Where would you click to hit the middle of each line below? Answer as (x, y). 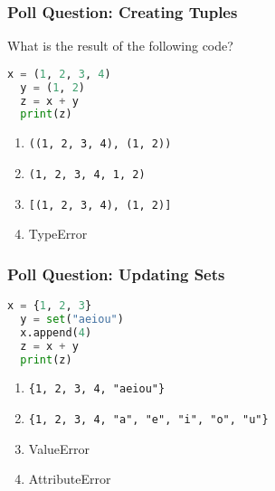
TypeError (58, 234)
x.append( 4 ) (56, 332)
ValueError (59, 448)
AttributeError (70, 479)
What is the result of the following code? (120, 46)
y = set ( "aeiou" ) (72, 319)
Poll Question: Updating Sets (116, 274)
